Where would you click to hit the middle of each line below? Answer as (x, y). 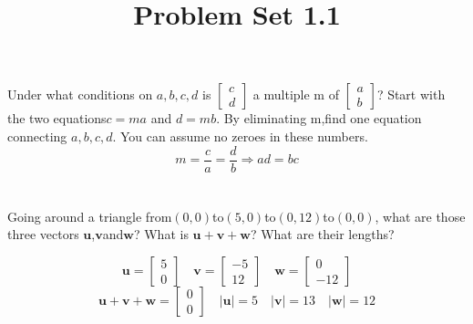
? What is (161, 234)
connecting (37, 136)
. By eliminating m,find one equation (319, 118)
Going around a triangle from (90, 216)
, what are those (420, 216)
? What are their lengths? (322, 234)
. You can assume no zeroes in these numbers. (240, 136)
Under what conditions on (80, 94)
